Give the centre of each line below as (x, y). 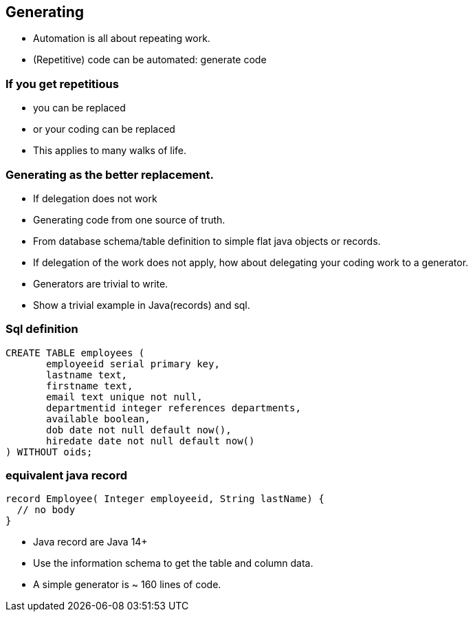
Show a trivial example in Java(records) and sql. (142, 305)
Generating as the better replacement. (110, 174)
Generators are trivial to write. (101, 283)
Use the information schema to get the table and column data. (173, 563)
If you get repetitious (62, 84)
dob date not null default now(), (139, 430)
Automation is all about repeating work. (122, 39)
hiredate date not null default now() (151, 441)
